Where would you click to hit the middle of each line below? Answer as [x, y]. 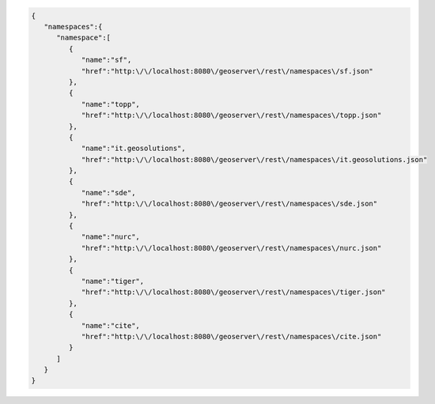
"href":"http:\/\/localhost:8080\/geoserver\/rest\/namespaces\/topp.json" [231, 115]
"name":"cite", [110, 325]
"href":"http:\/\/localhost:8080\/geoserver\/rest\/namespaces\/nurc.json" [231, 248]
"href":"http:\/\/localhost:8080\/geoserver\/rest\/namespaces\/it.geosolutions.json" [254, 159]
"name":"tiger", [113, 281]
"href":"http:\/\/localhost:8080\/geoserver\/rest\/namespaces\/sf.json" [227, 71]
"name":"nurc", [110, 237]
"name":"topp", [110, 104]
